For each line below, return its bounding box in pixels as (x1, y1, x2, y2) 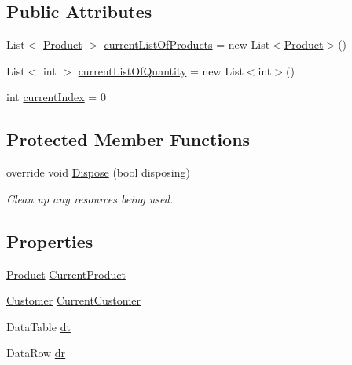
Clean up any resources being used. (6, 190, 174, 206)
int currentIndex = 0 (6, 89, 106, 105)
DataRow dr (6, 345, 66, 361)
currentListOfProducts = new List (104, 36, 270, 53)
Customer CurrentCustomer (6, 292, 141, 308)
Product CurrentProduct (6, 265, 126, 282)
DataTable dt (6, 318, 71, 334)
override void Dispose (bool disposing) (6, 164, 190, 181)
